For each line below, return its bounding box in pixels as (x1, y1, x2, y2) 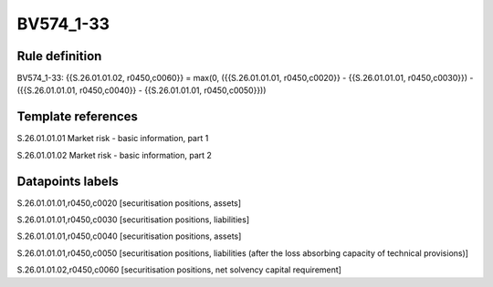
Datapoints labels (16, 173, 119, 189)
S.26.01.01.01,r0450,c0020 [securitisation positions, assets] (16, 197, 242, 209)
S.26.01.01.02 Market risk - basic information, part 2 (16, 149, 212, 160)
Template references (16, 109, 139, 125)
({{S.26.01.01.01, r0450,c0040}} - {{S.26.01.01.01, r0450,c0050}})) (16, 85, 267, 96)
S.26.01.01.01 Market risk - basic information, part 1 (16, 133, 209, 144)
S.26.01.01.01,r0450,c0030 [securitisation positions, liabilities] (16, 214, 250, 225)
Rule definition (16, 48, 102, 64)
